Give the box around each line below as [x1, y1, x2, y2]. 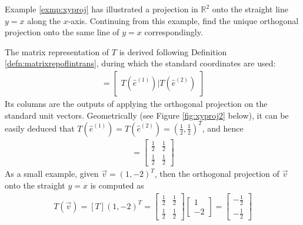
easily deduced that [5, 122, 75, 134]
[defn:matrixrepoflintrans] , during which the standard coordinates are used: [5, 57, 276, 69]
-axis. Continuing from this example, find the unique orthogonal [68, 14, 299, 26]
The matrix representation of [5, 45, 109, 58]
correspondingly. [144, 26, 203, 38]
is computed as [90, 179, 144, 192]
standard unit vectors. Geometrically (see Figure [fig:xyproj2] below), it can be [5, 109, 289, 121]
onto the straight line [212, 3, 288, 15]
